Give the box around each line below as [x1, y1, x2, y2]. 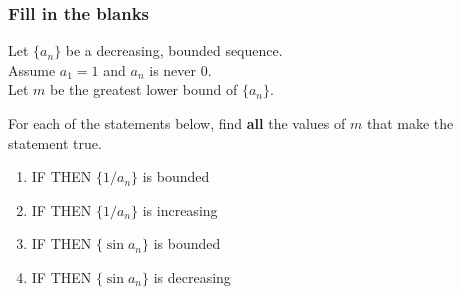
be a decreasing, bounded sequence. [65, 40, 283, 61]
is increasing [142, 199, 218, 220]
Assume [8, 59, 56, 80]
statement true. [8, 132, 102, 153]
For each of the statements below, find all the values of [8, 113, 346, 133]
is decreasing [153, 266, 231, 287]
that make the [366, 113, 454, 133]
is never [149, 59, 197, 80]
